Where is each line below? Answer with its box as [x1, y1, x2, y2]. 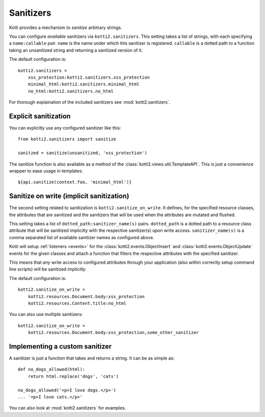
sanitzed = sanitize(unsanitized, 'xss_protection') [18, 150, 147, 156]
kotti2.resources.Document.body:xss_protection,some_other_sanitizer [27, 330, 199, 335]
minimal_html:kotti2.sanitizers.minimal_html [27, 82, 140, 87]
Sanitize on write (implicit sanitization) [9, 192, 130, 200]
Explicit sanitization [9, 112, 71, 120]
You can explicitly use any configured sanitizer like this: [9, 125, 121, 131]
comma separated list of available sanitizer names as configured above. [9, 234, 155, 240]
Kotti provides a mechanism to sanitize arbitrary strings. [9, 25, 122, 30]
